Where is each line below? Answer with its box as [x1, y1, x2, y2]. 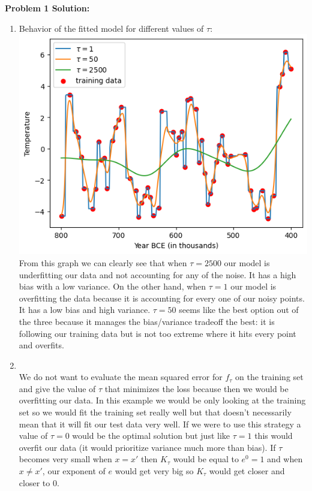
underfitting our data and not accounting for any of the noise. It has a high [19, 268, 296, 281]
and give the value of [19, 382, 96, 394]
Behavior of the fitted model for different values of [19, 22, 204, 34]
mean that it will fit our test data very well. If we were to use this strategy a [19, 417, 301, 430]
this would [254, 429, 293, 442]
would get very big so [115, 465, 194, 477]
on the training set [235, 370, 304, 383]
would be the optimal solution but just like [72, 429, 230, 442]
